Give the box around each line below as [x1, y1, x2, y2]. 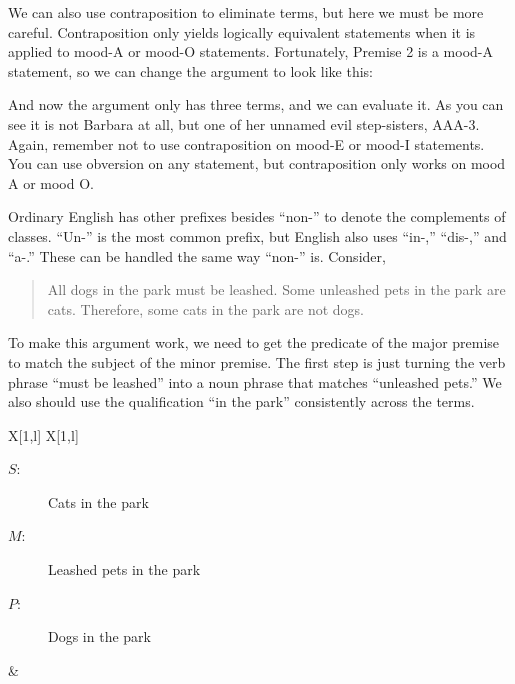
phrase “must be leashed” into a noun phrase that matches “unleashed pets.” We [8, 371, 502, 392]
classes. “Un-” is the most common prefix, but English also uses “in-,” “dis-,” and [8, 225, 507, 246]
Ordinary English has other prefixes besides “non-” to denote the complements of [8, 206, 506, 227]
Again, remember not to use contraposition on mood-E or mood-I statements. [8, 133, 485, 154]
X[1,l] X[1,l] [8, 424, 79, 445]
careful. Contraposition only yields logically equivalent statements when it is [8, 21, 476, 42]
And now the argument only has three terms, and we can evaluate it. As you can [8, 94, 504, 115]
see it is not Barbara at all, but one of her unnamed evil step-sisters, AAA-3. [8, 113, 480, 134]
